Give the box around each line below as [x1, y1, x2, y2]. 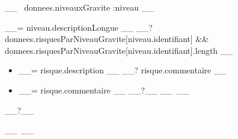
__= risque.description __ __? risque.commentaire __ [18, 64, 227, 76]
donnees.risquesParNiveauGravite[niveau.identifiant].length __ [5, 44, 233, 56]
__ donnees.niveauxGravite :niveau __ [5, 1, 154, 13]
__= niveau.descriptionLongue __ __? [5, 21, 153, 33]
